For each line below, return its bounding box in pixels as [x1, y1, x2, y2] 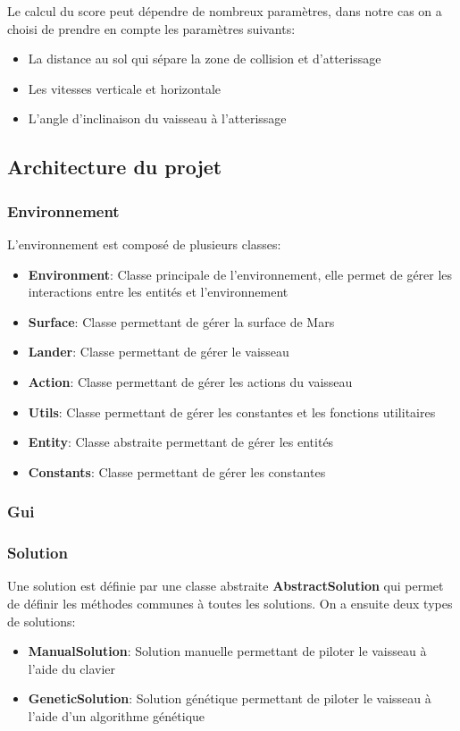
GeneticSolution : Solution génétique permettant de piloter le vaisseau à [28, 689, 431, 708]
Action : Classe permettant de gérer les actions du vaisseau [28, 372, 353, 391]
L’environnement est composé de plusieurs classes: [7, 234, 281, 253]
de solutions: [7, 611, 76, 630]
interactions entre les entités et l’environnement [28, 282, 289, 301]
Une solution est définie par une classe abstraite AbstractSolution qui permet [7, 576, 444, 595]
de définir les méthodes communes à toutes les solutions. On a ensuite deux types [7, 593, 453, 612]
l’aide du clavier [28, 659, 116, 677]
